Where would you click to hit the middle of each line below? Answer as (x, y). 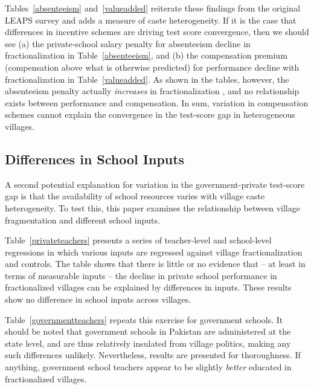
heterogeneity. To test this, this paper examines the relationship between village (152, 207)
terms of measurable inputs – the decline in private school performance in (141, 275)
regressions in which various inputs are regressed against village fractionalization (154, 252)
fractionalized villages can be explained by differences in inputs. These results (148, 287)
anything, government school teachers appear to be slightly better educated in (148, 367)
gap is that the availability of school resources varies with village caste (135, 196)
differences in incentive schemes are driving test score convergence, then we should (157, 32)
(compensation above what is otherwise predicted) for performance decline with (152, 67)
